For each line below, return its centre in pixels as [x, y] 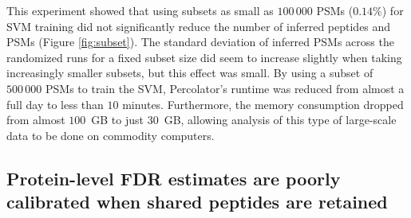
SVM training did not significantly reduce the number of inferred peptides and [199, 26]
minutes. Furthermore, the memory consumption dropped [263, 104]
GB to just [117, 120]
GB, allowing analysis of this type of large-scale [280, 120]
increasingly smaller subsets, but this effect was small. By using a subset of [190, 73]
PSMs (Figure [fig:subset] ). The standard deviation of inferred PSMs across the [200, 42]
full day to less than [55, 104]
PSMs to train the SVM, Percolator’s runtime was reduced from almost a [225, 88]
